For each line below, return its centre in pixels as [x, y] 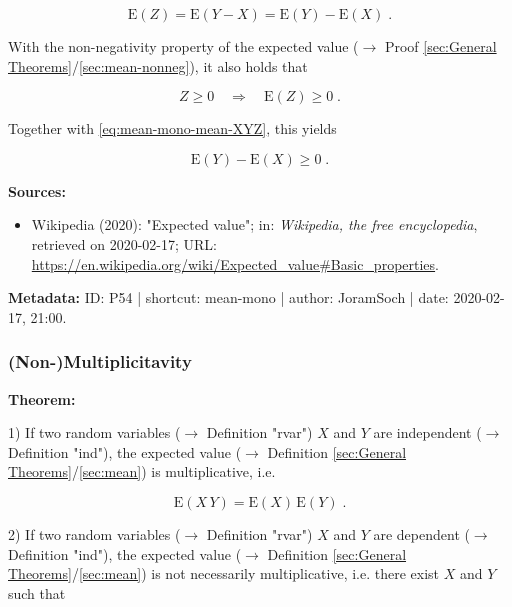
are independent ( [427, 432]
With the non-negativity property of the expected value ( [183, 46]
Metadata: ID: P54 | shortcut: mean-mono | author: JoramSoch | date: [228, 297]
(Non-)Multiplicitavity [100, 361]
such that [37, 592]
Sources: [37, 190]
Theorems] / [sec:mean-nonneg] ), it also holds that [158, 65]
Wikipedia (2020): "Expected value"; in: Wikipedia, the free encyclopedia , [254, 224]
